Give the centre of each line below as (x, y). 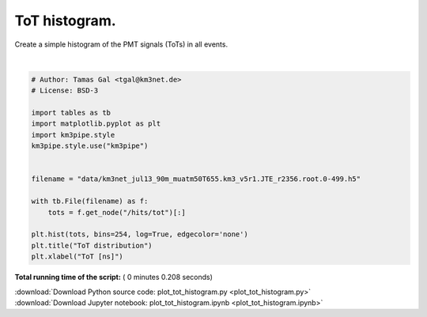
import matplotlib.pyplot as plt (96, 124)
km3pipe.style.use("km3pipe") (90, 146)
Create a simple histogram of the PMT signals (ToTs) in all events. (121, 44)
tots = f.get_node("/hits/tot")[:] (117, 212)
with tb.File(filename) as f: (90, 201)
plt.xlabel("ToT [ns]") (77, 257)
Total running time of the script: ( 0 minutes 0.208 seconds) (114, 277)
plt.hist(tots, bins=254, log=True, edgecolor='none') (140, 234)
